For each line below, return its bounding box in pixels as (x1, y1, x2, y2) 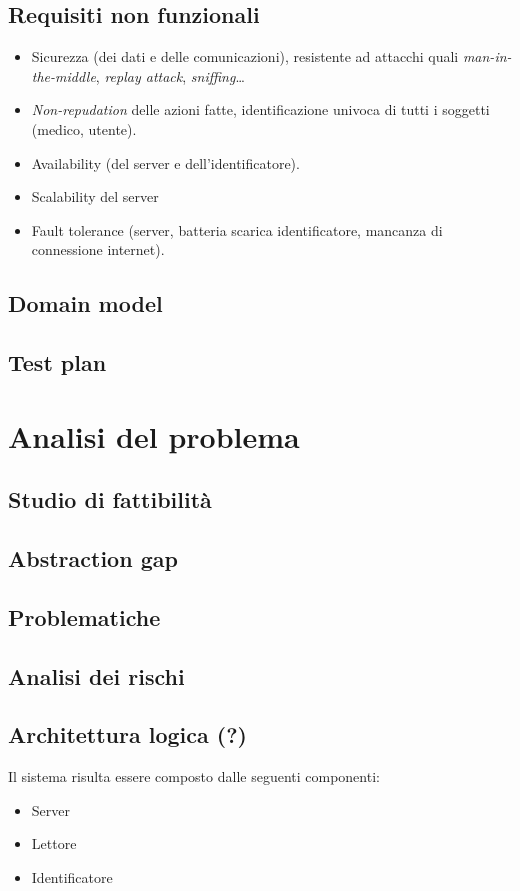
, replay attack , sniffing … (95, 65, 245, 86)
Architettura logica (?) (8, 719, 248, 750)
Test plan (8, 347, 107, 378)
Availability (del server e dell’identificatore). (31, 152, 300, 173)
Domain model (8, 288, 163, 319)
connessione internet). (31, 239, 165, 260)
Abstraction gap (8, 543, 178, 574)
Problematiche (8, 601, 161, 632)
